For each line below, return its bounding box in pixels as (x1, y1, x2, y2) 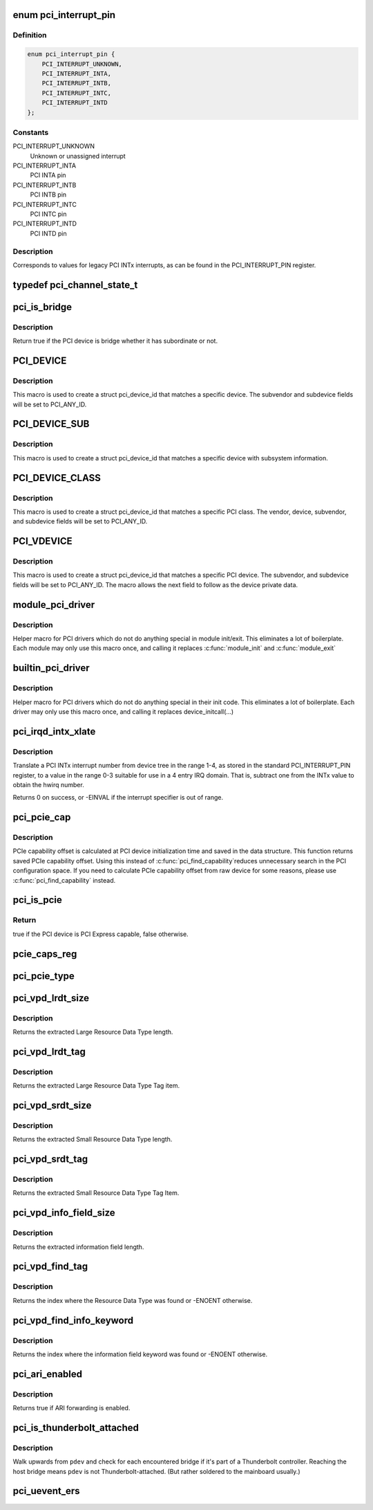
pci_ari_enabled (12, 1368, 83, 1380)
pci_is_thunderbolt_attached (12, 1421, 140, 1433)
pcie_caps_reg (12, 948, 77, 960)
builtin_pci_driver (12, 662, 90, 674)
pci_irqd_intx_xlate (12, 726, 96, 737)
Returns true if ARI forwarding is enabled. (12, 1404, 131, 1412)
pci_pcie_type (12, 970, 75, 982)
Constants (12, 127, 49, 137)
